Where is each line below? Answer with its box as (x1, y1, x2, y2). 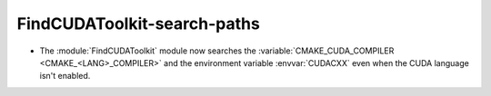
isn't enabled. (39, 71, 91, 82)
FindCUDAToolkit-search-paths (16, 14, 261, 34)
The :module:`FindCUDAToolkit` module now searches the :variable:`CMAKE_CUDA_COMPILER (39, 45, 395, 56)
